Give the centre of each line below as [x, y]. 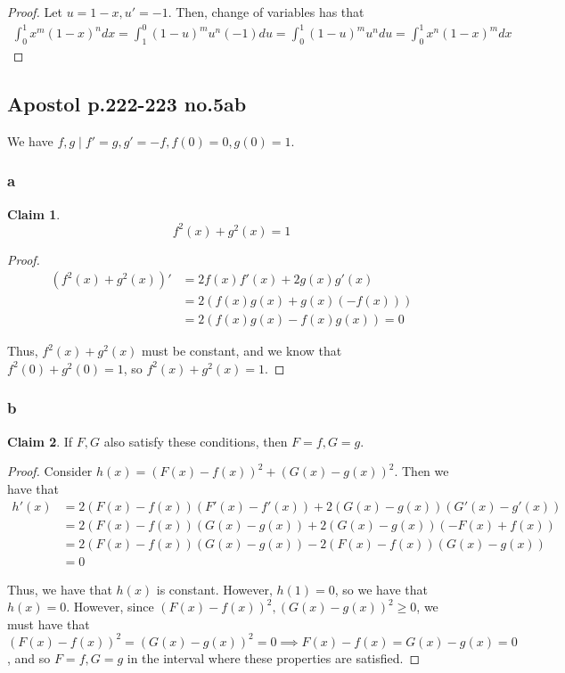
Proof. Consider [50, 471]
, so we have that [381, 589]
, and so [29, 657]
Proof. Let [35, 12]
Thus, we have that [60, 589]
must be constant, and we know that [242, 351]
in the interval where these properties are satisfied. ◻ [274, 657]
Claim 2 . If [40, 441]
